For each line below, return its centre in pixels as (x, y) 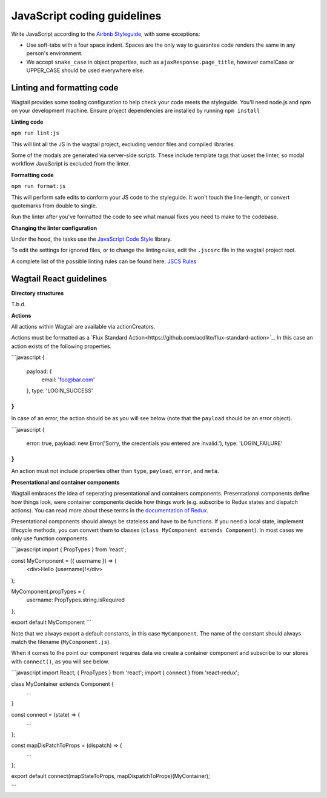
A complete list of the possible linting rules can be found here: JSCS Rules (104, 261)
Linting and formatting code (65, 88)
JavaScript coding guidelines (86, 16)
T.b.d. (18, 304)
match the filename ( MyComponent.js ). (61, 642)
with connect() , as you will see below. (60, 662)
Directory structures (38, 293)
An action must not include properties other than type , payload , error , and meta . (115, 471)
